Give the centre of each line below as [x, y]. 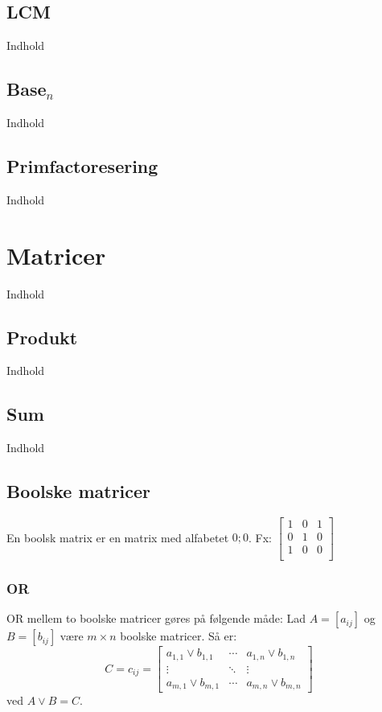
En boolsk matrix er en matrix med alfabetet [118, 537]
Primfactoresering [82, 165]
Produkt [42, 337]
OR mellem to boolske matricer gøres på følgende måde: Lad [156, 618]
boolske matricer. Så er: [179, 636]
